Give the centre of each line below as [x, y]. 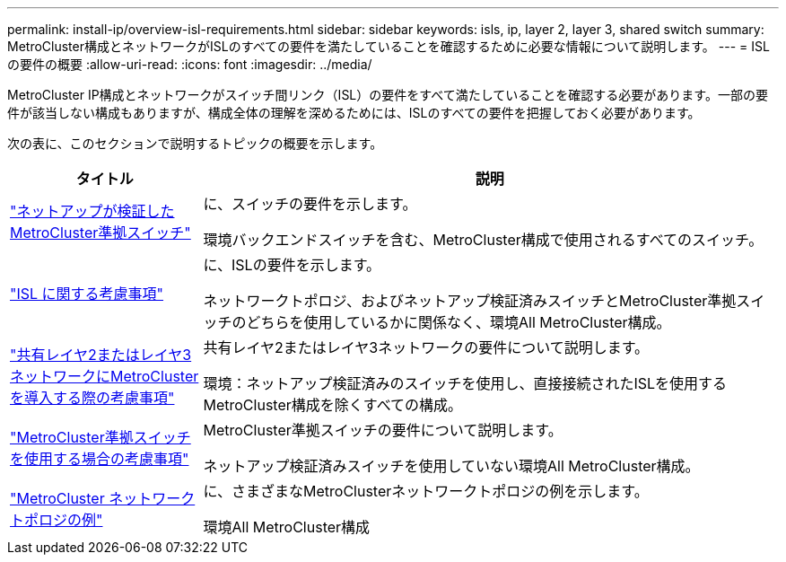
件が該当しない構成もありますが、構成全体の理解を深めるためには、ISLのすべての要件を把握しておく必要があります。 [354, 113]
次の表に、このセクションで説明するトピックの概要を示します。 [195, 143]
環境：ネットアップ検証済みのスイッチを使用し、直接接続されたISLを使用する [465, 383]
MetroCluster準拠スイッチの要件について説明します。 [383, 430]
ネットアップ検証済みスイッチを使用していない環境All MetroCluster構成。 [451, 466]
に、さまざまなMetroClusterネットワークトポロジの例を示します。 [426, 491]
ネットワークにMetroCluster [105, 376]
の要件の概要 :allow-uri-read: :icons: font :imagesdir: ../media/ [190, 64]
